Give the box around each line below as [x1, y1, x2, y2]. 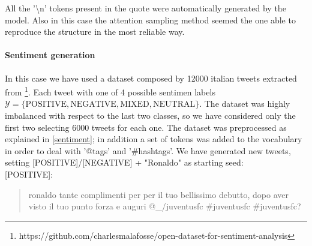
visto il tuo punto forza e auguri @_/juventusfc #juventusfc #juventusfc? [28, 200, 301, 212]
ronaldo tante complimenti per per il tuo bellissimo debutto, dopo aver [28, 188, 289, 200]
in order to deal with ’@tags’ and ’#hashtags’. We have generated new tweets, [5, 144, 291, 157]
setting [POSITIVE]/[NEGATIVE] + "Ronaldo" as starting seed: [5, 156, 244, 169]
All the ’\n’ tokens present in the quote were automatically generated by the [5, 2, 286, 14]
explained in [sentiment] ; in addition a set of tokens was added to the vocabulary [5, 133, 302, 145]
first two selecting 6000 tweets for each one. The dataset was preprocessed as [5, 121, 287, 133]
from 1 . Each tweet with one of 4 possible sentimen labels [5, 84, 215, 98]
